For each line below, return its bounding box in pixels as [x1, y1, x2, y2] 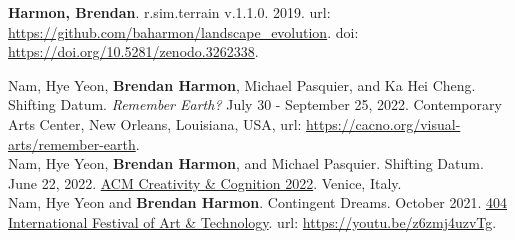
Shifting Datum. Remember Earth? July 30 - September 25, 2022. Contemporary [8, 94, 502, 115]
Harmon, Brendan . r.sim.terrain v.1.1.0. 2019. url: [8, 2, 331, 22]
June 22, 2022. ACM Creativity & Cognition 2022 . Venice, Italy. [8, 172, 402, 193]
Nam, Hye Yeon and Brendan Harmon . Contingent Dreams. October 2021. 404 [8, 192, 507, 213]
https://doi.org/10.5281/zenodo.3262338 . [8, 41, 259, 62]
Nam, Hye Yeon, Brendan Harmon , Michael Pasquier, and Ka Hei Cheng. [8, 74, 476, 95]
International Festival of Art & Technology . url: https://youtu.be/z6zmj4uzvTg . [8, 211, 497, 232]
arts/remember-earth [8, 133, 136, 154]
